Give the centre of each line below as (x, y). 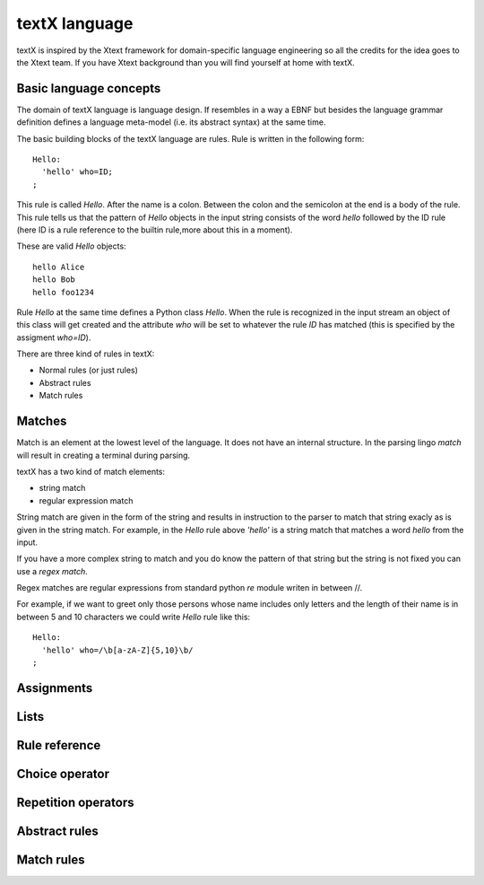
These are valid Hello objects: (71, 246)
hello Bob (54, 280)
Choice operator (63, 773)
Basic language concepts (89, 88)
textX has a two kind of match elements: (91, 471)
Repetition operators (75, 802)
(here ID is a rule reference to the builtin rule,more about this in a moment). (155, 230)
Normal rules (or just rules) (89, 370)
